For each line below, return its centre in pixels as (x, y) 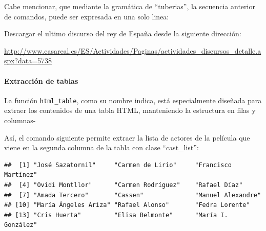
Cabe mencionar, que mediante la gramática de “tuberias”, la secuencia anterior (130, 6)
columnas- (20, 120)
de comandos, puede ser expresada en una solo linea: (87, 16)
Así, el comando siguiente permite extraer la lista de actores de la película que (127, 137)
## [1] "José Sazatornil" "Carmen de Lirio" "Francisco (118, 165)
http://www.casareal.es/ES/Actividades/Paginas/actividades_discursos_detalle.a (133, 50)
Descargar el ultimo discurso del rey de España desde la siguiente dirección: (123, 33)
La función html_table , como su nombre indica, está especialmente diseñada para (133, 100)
